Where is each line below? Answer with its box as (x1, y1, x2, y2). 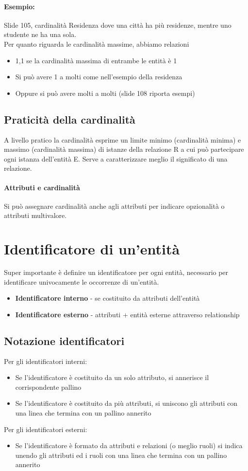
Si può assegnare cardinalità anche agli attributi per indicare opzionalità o (4, 200, 225, 211)
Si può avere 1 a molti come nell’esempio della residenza (15, 72, 182, 82)
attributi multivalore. (4, 210, 67, 220)
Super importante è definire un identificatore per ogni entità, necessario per (4, 267, 229, 277)
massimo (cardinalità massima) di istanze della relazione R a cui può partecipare (4, 144, 244, 154)
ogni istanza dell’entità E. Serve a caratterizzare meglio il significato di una (4, 153, 228, 163)
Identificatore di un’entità (4, 239, 180, 259)
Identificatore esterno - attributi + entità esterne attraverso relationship (15, 309, 240, 319)
